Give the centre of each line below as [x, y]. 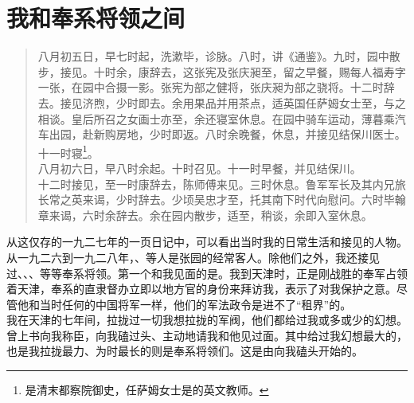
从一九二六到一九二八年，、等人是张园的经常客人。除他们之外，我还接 [187, 257]
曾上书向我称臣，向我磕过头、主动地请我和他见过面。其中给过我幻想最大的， [207, 335]
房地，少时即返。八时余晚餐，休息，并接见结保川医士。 [261, 134]
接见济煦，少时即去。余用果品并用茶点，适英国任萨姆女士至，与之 [233, 102]
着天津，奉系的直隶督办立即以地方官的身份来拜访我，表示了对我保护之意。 [201, 289]
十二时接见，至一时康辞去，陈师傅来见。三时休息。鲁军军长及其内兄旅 [222, 184]
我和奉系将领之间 [96, 18]
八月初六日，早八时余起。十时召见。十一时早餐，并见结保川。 [199, 168]
